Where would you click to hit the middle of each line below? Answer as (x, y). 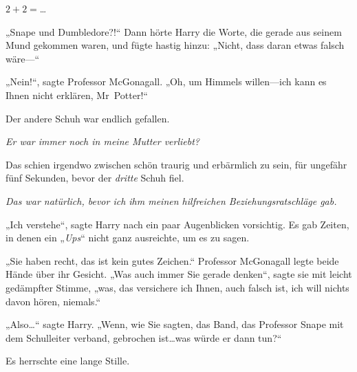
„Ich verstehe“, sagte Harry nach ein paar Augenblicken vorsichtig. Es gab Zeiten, (177, 224)
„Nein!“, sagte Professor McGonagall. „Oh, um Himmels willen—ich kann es (166, 81)
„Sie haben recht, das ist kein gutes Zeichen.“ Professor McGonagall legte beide (172, 260)
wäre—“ (23, 58)
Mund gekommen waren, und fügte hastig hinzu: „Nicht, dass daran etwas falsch (175, 45)
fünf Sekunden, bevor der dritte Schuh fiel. (95, 178)
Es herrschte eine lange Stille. (68, 361)
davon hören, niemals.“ (53, 301)
